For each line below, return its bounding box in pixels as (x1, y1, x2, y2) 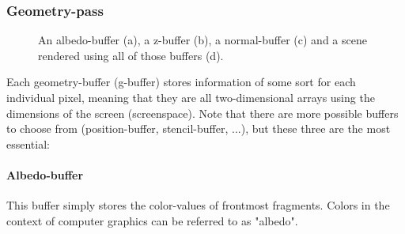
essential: (6, 135, 50, 152)
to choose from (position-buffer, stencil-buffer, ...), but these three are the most (6, 120, 391, 137)
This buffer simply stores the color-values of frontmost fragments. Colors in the (6, 197, 390, 213)
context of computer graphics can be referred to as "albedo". (6, 212, 298, 228)
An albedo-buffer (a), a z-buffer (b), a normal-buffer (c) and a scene (38, 32, 367, 48)
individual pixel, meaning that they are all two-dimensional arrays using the (6, 89, 375, 105)
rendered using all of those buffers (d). (38, 47, 224, 63)
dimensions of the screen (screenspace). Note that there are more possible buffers (6, 104, 399, 121)
